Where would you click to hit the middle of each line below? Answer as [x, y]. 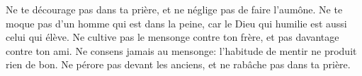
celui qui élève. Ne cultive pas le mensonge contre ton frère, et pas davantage [172, 37]
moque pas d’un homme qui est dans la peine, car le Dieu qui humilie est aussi [176, 23]
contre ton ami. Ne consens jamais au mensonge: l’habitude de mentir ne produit [181, 50]
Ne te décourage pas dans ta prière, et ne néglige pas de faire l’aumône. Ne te [174, 9]
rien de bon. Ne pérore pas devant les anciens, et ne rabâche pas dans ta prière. [178, 64]
